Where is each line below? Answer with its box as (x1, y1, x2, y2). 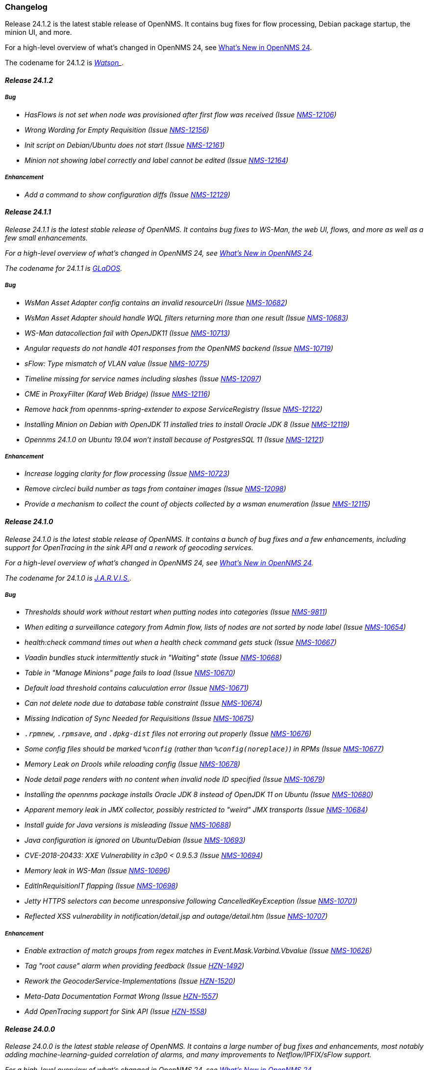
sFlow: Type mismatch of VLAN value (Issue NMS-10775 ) (25, 359, 210, 368)
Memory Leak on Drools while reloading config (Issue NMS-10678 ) (25, 760, 240, 769)
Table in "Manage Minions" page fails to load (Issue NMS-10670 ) (25, 669, 235, 677)
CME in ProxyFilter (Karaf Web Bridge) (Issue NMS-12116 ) (25, 389, 210, 398)
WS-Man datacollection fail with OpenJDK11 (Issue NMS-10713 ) (25, 328, 230, 337)
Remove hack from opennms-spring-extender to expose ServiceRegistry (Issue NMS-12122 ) (25, 404, 323, 413)
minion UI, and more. (5, 28, 72, 37)
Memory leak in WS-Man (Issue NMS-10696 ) (25, 866, 170, 875)
